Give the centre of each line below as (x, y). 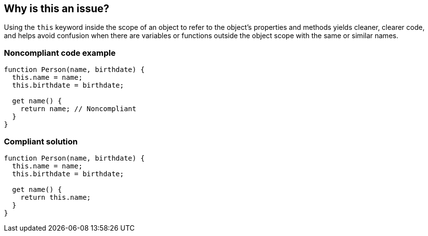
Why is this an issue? (57, 9)
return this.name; (56, 197)
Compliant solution (41, 141)
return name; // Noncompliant (78, 109)
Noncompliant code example (60, 53)
